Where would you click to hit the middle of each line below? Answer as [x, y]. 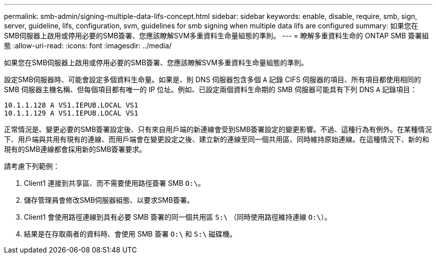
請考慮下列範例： [32, 166]
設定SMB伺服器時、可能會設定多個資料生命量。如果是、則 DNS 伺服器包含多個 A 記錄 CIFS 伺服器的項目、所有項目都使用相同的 [213, 79]
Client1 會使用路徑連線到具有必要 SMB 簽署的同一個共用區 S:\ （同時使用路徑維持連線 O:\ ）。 [178, 217]
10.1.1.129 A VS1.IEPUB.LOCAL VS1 [71, 113]
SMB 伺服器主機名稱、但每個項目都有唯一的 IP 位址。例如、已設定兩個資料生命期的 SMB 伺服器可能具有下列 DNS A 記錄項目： [211, 89]
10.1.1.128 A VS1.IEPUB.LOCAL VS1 [71, 105]
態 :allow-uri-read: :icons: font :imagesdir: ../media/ [88, 46]
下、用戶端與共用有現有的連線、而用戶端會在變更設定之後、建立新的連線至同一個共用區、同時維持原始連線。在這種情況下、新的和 [217, 139]
